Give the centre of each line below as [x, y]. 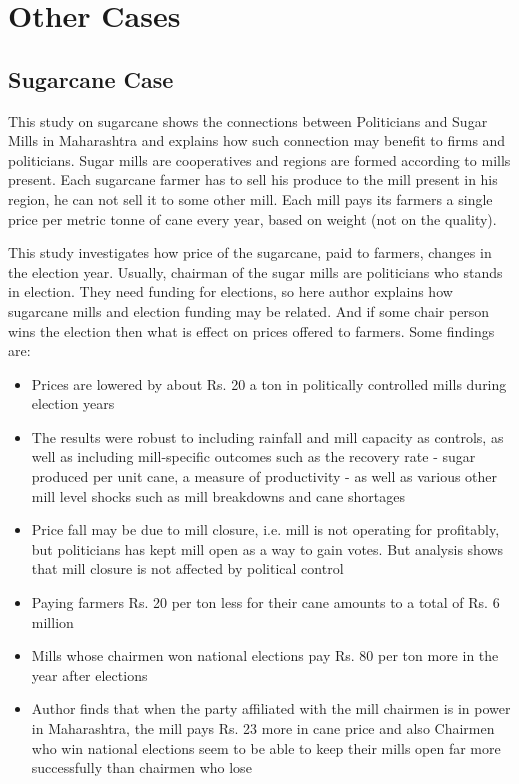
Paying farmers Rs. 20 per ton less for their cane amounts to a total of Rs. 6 [265, 602]
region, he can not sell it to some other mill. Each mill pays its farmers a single [250, 198]
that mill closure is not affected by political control [187, 568]
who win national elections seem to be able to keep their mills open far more [266, 747]
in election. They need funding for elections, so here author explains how [230, 291]
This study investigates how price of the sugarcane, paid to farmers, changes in [250, 252]
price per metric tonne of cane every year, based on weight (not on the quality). [252, 218]
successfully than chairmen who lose [141, 767]
